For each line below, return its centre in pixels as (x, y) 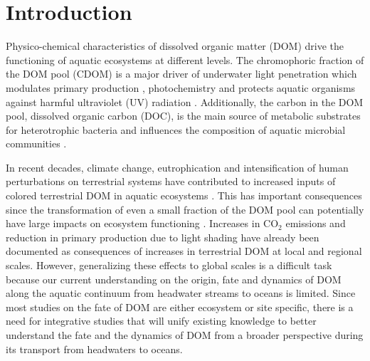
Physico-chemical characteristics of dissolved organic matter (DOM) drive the (175, 46)
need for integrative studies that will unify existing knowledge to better (161, 321)
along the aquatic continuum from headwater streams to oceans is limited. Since (181, 293)
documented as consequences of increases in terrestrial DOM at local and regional (184, 251)
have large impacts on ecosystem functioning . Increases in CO (142, 223)
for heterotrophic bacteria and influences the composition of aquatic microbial (176, 129)
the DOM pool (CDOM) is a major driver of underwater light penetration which (181, 74)
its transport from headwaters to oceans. (94, 349)
